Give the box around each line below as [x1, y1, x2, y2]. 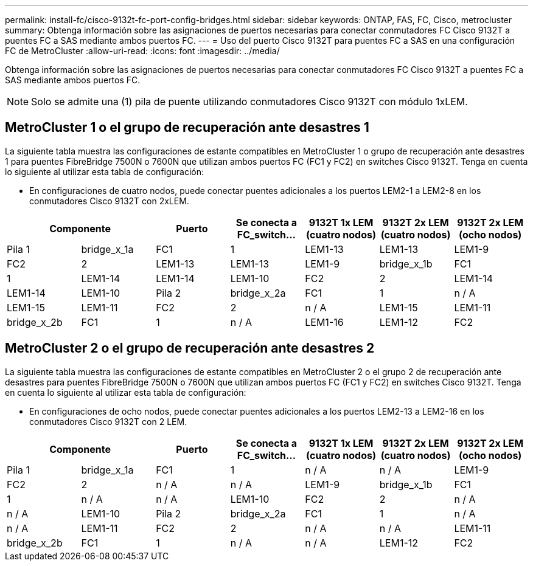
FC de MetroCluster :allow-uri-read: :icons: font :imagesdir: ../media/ [5, 46, 280, 56]
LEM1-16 [305, 316, 344, 328]
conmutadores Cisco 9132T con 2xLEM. [29, 195, 189, 206]
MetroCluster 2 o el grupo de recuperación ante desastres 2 [5, 340, 375, 356]
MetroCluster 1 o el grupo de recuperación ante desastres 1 [5, 120, 369, 136]
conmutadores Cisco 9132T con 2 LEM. [29, 416, 187, 427]
